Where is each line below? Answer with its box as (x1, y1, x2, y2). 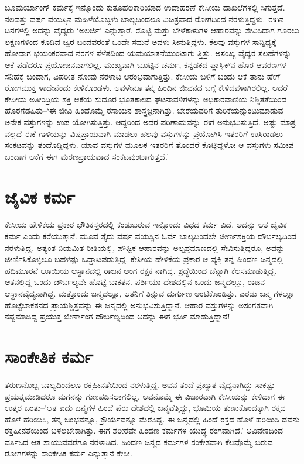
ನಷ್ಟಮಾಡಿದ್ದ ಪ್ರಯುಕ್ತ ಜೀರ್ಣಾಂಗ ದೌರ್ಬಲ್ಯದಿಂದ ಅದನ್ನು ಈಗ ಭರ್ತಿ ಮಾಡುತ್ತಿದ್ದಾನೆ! (5, 310, 230, 322)
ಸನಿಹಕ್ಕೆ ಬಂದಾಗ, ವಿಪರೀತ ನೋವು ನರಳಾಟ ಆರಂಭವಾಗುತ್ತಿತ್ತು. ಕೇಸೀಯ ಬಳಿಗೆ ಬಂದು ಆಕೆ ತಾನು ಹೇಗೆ (5, 70, 281, 82)
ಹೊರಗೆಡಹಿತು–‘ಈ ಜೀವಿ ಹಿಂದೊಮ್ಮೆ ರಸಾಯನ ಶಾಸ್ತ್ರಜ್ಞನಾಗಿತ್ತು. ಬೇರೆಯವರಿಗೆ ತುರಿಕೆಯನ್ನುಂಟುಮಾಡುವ (5, 104, 283, 116)
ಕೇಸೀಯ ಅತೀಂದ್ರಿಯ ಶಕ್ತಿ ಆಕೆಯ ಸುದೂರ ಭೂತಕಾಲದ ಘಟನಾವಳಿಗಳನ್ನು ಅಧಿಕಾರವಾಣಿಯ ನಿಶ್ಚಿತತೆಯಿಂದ (5, 92, 287, 105)
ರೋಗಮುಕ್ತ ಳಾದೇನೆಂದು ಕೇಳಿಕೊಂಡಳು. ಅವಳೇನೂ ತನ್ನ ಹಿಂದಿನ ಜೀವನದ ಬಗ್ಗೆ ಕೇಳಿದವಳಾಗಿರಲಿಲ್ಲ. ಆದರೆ (5, 81, 288, 94)
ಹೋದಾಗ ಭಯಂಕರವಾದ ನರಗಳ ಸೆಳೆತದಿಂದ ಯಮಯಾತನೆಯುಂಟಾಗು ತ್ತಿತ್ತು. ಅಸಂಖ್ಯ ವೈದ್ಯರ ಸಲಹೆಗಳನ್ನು (5, 47, 292, 59)
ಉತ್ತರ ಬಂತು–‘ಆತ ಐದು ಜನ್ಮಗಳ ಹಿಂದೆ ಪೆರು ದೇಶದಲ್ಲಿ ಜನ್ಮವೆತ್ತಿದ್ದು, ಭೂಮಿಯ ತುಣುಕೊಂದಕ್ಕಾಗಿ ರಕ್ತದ (5, 401, 286, 414)
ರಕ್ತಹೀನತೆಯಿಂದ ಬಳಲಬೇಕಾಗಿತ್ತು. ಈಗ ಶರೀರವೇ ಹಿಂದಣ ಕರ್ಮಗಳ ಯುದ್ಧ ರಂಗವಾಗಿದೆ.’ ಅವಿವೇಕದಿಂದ (5, 424, 283, 436)
